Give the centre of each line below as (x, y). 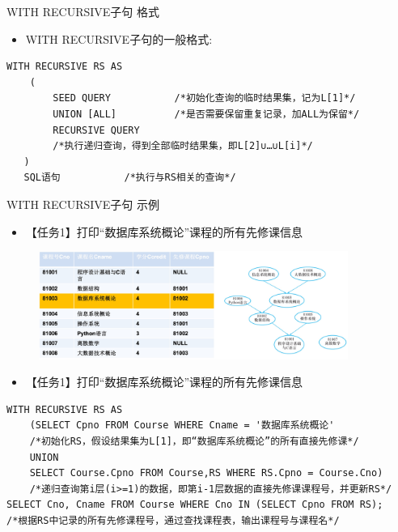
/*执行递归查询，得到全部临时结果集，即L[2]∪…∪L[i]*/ (183, 146)
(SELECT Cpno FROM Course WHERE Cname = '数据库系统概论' (182, 426)
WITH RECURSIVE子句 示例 (83, 204)
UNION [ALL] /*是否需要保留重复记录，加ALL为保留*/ (206, 114)
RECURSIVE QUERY (96, 130)
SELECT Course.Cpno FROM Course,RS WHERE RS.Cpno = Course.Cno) (206, 473)
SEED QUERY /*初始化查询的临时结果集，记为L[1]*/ (204, 98)
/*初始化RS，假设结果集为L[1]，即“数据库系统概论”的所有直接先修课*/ (194, 441)
